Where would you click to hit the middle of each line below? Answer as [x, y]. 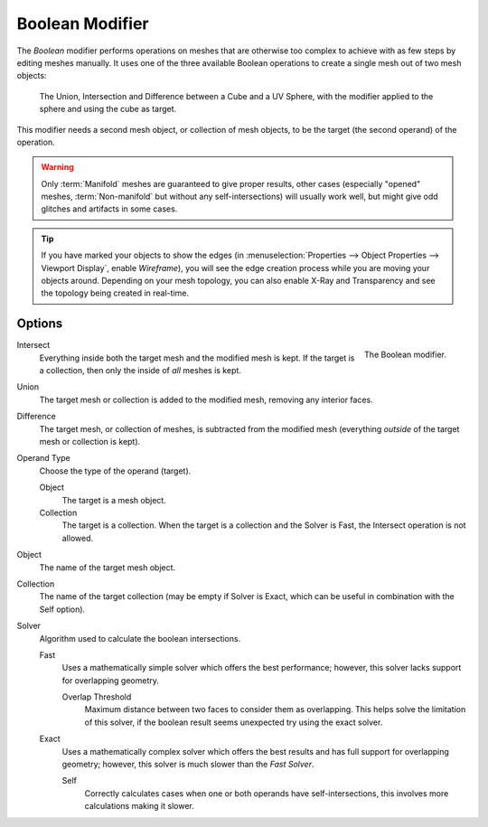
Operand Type [44, 458]
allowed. [78, 538]
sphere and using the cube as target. [108, 109]
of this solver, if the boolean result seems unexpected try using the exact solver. [234, 722]
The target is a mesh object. [114, 500]
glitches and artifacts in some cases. [109, 209]
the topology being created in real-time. [115, 293]
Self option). [62, 609]
